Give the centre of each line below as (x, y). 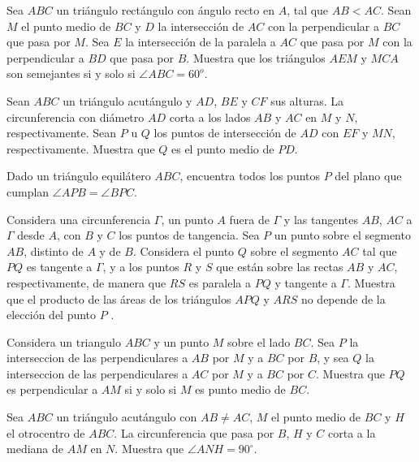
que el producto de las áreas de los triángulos (119, 298)
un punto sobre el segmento (342, 235)
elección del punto (52, 315)
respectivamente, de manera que (86, 282)
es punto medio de (240, 389)
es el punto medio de (223, 148)
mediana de (35, 449)
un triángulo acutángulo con (127, 417)
